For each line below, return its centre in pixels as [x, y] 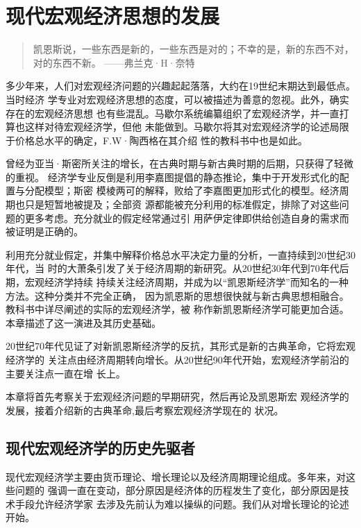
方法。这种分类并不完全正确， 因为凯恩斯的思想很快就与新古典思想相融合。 [177, 295]
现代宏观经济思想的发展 [113, 16]
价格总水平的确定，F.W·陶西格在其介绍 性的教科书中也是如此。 [161, 140]
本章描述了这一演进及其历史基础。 [83, 322]
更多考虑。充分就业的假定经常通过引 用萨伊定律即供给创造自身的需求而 [187, 218]
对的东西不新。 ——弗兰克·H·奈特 [114, 62]
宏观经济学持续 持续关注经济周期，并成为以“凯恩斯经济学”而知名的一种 [186, 282]
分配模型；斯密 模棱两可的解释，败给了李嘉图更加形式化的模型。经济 [182, 190]
